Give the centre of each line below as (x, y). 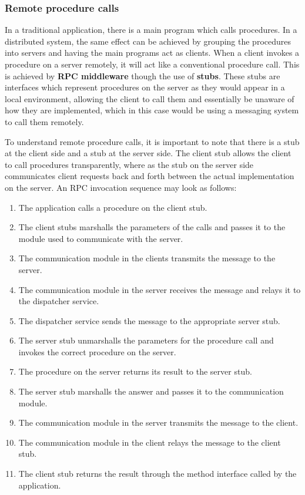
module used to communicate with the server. (101, 238)
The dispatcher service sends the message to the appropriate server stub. (149, 320)
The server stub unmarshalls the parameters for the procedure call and (146, 340)
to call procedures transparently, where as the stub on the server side (129, 164)
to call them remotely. (44, 121)
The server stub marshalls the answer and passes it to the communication (151, 391)
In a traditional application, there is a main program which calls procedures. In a (151, 30)
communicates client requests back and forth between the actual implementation (150, 176)
